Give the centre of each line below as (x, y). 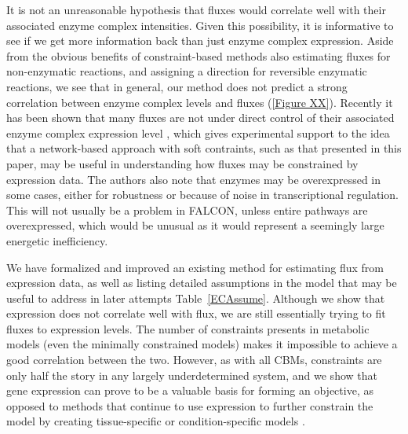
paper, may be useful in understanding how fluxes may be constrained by (182, 163)
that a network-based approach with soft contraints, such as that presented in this (204, 148)
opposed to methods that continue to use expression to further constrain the (190, 405)
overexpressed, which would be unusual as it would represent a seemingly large (195, 225)
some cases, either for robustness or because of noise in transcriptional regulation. (202, 195)
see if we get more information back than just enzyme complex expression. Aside (200, 40)
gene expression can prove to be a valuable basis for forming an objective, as (190, 390)
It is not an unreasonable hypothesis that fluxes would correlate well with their (196, 9)
